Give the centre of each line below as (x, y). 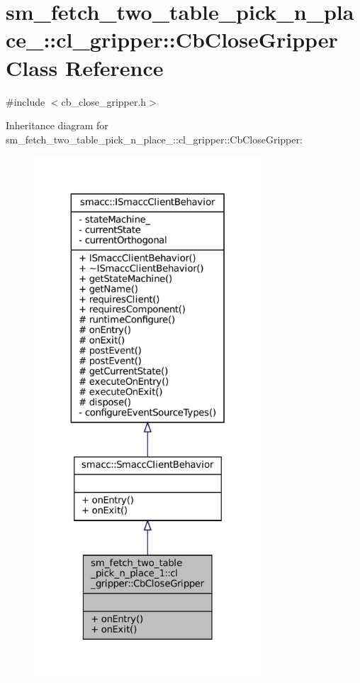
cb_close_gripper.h (104, 101)
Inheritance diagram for (57, 125)
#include (26, 101)
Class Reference (85, 67)
